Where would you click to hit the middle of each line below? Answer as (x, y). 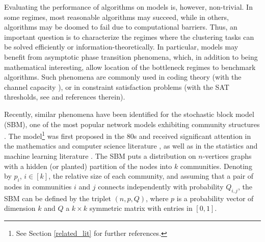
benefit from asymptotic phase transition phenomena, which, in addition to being (131, 56)
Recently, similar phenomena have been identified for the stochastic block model (129, 114)
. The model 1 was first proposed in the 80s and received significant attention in (128, 135)
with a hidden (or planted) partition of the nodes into (88, 166)
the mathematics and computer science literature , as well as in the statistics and (131, 146)
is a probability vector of (215, 198)
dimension (20, 208)
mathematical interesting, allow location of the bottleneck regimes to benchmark (130, 67)
